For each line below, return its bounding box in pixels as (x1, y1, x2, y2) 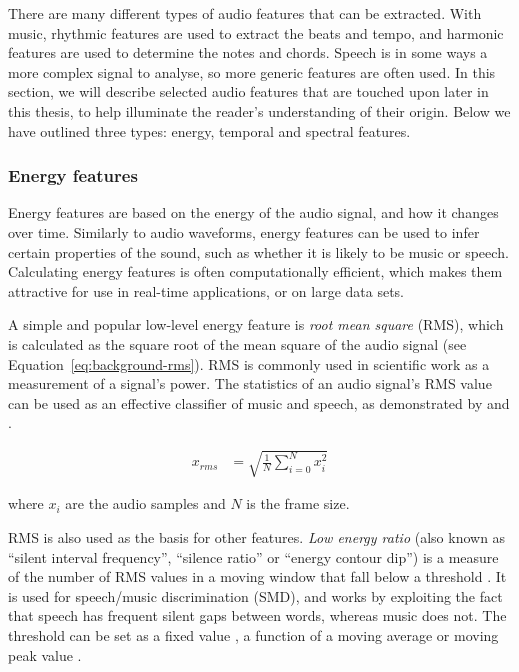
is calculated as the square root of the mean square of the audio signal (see (8, 333, 467, 354)
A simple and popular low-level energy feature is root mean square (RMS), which (8, 314, 504, 335)
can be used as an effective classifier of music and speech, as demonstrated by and (8, 392, 510, 413)
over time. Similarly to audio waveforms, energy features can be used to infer (8, 221, 480, 242)
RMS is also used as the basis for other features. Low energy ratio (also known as (8, 527, 506, 548)
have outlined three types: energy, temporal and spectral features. (8, 120, 411, 141)
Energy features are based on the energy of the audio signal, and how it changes (8, 202, 499, 223)
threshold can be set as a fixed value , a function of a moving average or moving (8, 625, 499, 646)
